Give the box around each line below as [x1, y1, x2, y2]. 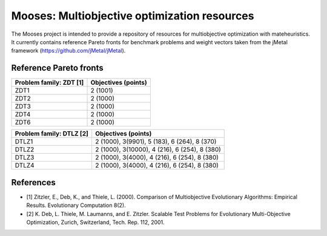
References [11, 177, 56, 188]
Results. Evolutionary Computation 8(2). [26, 202, 127, 209]
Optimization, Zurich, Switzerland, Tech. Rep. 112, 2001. [26, 218, 165, 226]
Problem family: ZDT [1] [15, 79, 84, 87]
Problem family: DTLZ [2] [15, 129, 89, 138]
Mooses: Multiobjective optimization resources [11, 9, 254, 22]
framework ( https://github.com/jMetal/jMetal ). [11, 47, 126, 54]
